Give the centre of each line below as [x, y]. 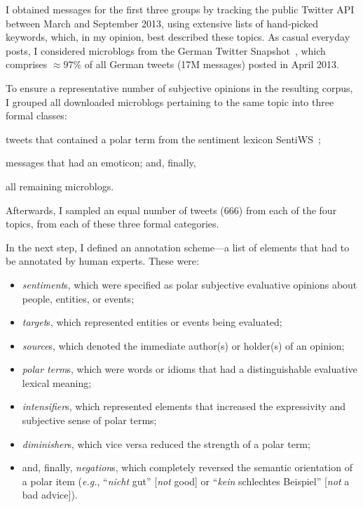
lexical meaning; [57, 382]
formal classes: [36, 116]
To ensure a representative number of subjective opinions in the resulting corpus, [179, 87]
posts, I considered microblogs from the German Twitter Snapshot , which [166, 50]
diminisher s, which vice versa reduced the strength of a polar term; [166, 443]
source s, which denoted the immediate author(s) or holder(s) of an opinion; [183, 345]
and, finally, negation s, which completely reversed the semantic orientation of [187, 467]
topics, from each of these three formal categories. [112, 224]
